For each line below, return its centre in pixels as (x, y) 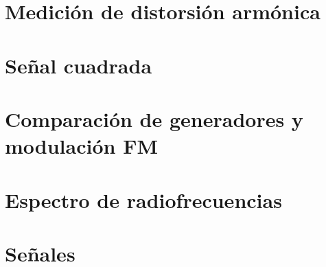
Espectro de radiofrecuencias (143, 199)
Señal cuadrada (79, 65)
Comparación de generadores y (154, 118)
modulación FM (81, 146)
